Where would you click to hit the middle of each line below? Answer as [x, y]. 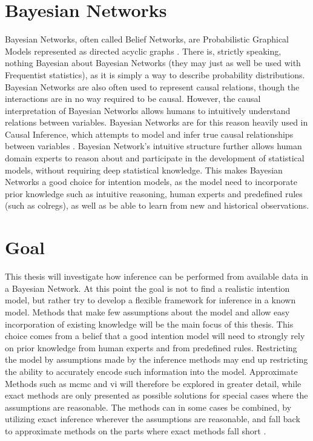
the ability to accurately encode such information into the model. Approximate [151, 371]
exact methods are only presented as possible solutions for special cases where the [156, 395]
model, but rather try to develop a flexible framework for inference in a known [150, 300]
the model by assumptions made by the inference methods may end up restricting [156, 359]
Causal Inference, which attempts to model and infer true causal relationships [149, 134]
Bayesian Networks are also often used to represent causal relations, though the [152, 86]
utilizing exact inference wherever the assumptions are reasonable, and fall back [153, 419]
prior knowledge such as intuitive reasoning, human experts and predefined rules [154, 193]
